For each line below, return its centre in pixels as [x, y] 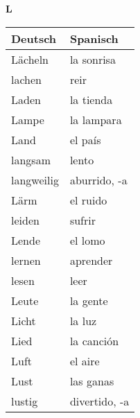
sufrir [82, 220]
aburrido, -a [98, 180]
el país [85, 139]
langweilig [35, 180]
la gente [89, 300]
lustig [25, 401]
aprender [91, 260]
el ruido [88, 200]
